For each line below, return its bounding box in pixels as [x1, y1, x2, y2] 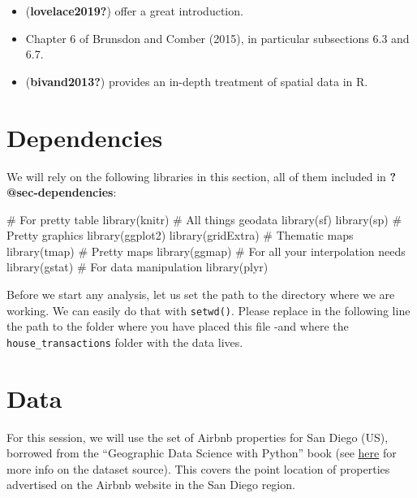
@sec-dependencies [6, 184, 114, 201]
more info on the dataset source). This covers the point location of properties [6, 460, 390, 477]
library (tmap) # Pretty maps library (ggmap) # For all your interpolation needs [6, 242, 406, 259]
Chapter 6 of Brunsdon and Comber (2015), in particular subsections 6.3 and [25, 29, 410, 46]
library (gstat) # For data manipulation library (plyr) [6, 258, 269, 275]
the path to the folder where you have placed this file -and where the [6, 318, 349, 335]
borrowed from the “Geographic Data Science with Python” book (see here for [6, 444, 397, 461]
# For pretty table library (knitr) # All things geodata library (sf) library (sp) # [6, 210, 402, 227]
